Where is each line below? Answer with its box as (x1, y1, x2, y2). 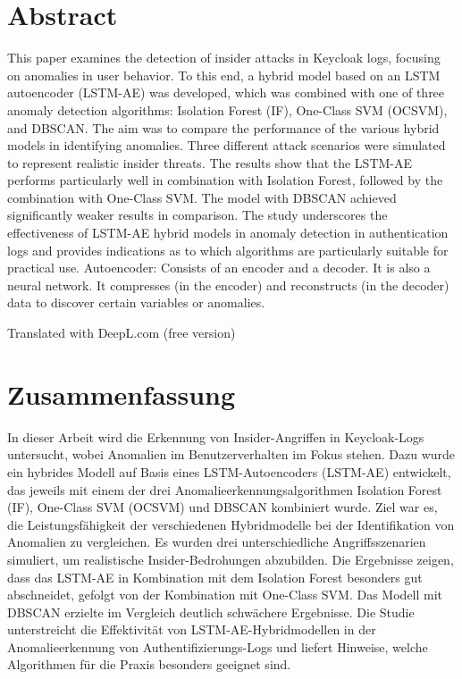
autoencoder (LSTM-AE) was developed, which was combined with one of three (7, 83, 445, 102)
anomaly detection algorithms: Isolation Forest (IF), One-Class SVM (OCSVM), (7, 100, 448, 119)
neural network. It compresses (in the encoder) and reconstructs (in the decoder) (7, 275, 449, 294)
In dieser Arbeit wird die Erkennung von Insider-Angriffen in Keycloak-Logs (7, 427, 424, 446)
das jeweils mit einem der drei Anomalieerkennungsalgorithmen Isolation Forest (7, 480, 442, 499)
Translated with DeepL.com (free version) (7, 323, 236, 342)
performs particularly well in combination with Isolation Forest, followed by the (7, 171, 443, 189)
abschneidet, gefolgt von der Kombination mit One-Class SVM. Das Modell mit (7, 585, 443, 604)
